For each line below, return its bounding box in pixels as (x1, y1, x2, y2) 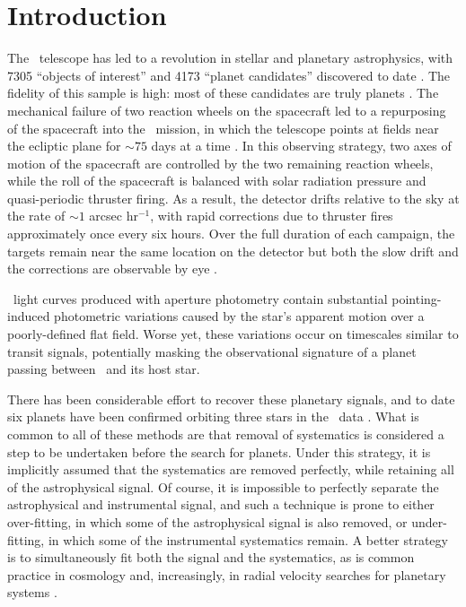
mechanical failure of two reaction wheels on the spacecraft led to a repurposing (7, 100, 446, 119)
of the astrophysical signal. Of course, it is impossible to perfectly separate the (7, 477, 439, 496)
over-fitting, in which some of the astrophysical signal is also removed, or (7, 512, 408, 531)
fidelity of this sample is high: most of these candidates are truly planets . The (7, 83, 439, 102)
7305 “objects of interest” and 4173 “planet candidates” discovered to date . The (7, 65, 451, 84)
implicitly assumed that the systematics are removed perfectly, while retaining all (7, 460, 454, 479)
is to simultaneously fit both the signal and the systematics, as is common (7, 548, 415, 567)
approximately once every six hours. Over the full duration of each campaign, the (7, 224, 455, 243)
